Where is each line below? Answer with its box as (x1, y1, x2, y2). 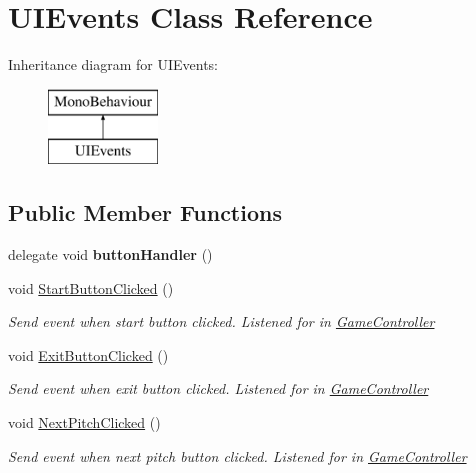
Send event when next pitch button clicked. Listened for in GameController (8, 445, 467, 466)
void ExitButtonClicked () (8, 344, 169, 365)
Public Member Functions (8, 197, 282, 228)
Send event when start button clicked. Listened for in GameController (8, 311, 435, 332)
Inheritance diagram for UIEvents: (8, 54, 219, 75)
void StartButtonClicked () (8, 277, 174, 298)
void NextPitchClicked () (8, 412, 161, 433)
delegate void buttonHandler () (8, 244, 213, 265)
